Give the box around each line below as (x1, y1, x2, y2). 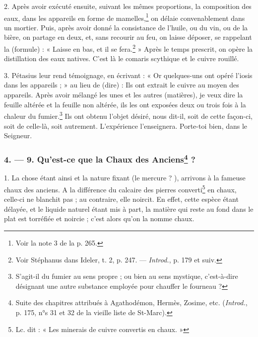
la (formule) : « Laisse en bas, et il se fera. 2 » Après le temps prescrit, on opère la (4, 42, 253, 54)
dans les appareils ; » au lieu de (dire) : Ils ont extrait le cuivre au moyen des (4, 80, 239, 90)
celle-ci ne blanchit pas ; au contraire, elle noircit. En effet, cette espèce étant (4, 194, 239, 204)
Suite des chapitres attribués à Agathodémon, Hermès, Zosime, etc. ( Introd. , (15, 297, 248, 308)
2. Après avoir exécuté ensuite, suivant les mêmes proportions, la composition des (4, 1, 252, 11)
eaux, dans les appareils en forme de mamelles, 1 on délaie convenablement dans (4, 11, 245, 23)
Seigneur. (4, 130, 32, 141)
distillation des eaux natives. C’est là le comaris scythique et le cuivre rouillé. (4, 53, 239, 64)
